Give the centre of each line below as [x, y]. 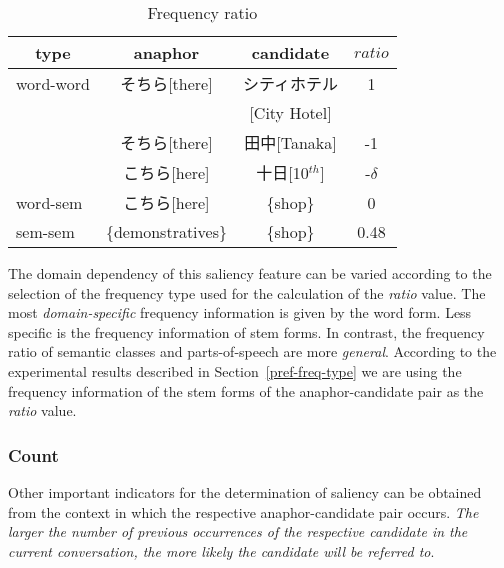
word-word [53, 83]
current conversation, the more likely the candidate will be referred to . [221, 550]
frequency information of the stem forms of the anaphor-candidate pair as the [246, 390]
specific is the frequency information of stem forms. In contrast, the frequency [246, 331]
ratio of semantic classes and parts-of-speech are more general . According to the [252, 351]
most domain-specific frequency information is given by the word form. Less [240, 312]
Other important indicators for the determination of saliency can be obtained [245, 491]
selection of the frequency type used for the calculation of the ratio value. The [247, 292]
